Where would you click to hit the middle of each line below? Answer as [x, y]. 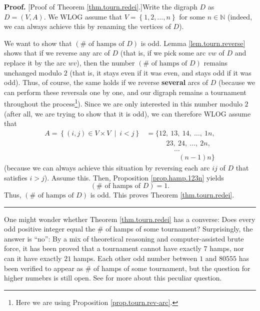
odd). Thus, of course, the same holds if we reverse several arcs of [106, 82]
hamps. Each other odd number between [135, 258]
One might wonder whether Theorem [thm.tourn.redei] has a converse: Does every [130, 219]
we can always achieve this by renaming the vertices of [87, 26]
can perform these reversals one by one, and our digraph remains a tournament [125, 92]
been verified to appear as [44, 268]
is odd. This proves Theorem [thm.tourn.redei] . [162, 195]
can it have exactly [33, 258]
